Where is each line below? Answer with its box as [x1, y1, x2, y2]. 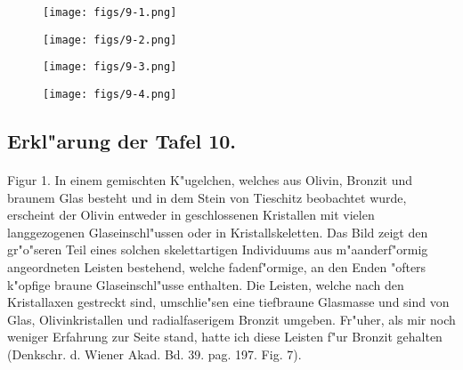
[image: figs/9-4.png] [43, 87, 177, 101]
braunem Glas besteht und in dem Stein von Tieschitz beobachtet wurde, [7, 188, 407, 206]
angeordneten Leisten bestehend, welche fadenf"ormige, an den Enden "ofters [7, 257, 426, 276]
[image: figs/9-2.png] [43, 33, 177, 46]
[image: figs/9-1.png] [43, 6, 177, 19]
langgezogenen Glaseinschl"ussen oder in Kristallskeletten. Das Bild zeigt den [7, 222, 428, 241]
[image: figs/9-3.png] [43, 60, 177, 74]
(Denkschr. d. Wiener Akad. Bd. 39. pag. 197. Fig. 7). [7, 344, 302, 363]
